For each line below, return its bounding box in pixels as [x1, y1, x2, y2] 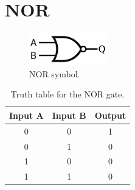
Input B [52, 108, 86, 121]
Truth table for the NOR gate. [10, 88, 125, 100]
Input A [9, 108, 44, 121]
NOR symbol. [29, 67, 80, 80]
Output [94, 108, 126, 121]
